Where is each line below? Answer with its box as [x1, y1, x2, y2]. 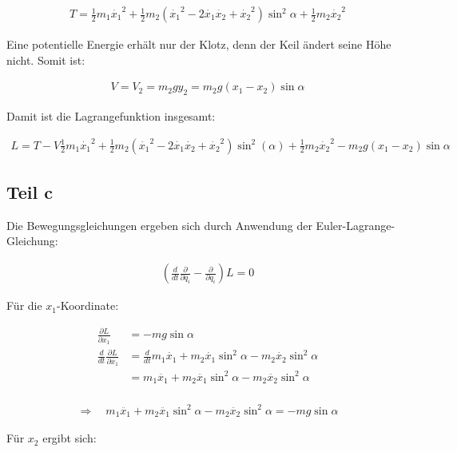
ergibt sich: [42, 430, 97, 446]
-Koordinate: [57, 297, 119, 314]
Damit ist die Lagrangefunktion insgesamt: [6, 108, 216, 125]
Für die [6, 297, 42, 314]
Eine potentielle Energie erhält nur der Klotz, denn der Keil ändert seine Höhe [6, 36, 391, 53]
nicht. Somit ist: [6, 51, 85, 68]
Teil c [6, 180, 54, 204]
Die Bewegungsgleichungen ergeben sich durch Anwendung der [6, 216, 312, 233]
